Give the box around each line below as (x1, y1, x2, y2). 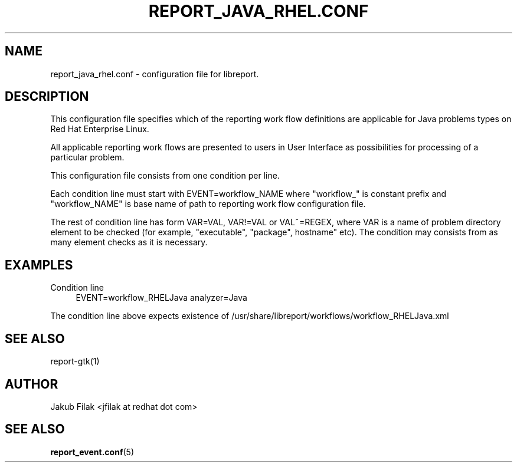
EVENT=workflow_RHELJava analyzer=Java (76, 292, 247, 303)
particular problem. (50, 152, 125, 163)
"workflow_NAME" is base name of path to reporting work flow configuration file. (50, 199, 366, 209)
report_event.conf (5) (50, 446, 134, 457)
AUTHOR (5, 376, 58, 392)
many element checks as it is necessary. (50, 237, 208, 248)
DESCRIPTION (5, 89, 89, 104)
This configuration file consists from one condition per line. (50, 170, 280, 181)
